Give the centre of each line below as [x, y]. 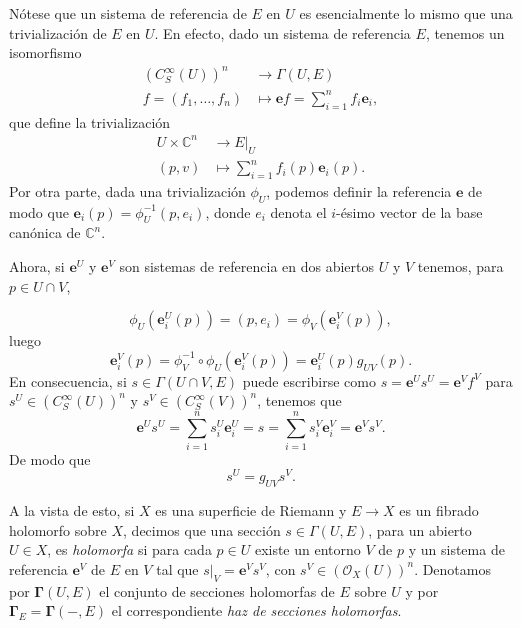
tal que [177, 568]
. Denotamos [452, 568]
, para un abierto [420, 529]
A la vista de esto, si [72, 510]
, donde [228, 211]
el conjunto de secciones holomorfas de [217, 590]
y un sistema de [456, 549]
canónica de [45, 232]
